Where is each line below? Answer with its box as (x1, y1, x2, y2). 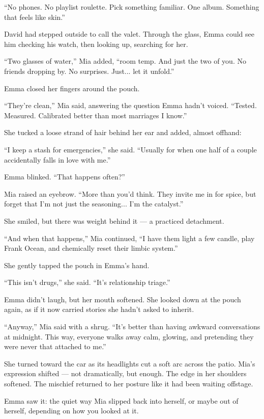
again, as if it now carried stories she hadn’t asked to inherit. (4, 304, 194, 315)
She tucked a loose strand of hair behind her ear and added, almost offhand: (4, 127, 242, 138)
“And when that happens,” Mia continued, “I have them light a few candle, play (4, 232, 255, 243)
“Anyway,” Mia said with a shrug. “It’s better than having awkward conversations (4, 321, 260, 332)
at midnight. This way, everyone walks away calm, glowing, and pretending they (4, 331, 254, 342)
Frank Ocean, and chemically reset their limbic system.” (4, 243, 178, 253)
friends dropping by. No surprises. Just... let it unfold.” (4, 65, 174, 76)
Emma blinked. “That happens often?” (4, 171, 125, 182)
